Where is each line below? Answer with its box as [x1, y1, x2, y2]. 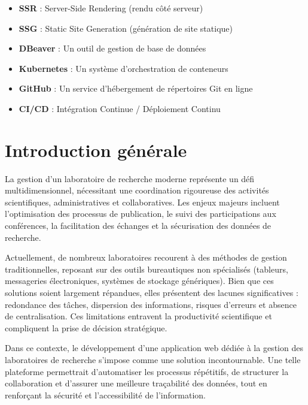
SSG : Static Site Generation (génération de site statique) [19, 22, 233, 34]
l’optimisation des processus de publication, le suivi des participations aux [5, 207, 276, 220]
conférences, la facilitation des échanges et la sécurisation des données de [5, 219, 272, 232]
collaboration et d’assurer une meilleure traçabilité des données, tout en [5, 377, 267, 389]
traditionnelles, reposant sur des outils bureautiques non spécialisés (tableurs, [5, 262, 288, 275]
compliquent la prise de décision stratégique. [5, 321, 167, 334]
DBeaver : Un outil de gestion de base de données [19, 42, 206, 55]
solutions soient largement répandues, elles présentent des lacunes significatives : [5, 286, 298, 299]
